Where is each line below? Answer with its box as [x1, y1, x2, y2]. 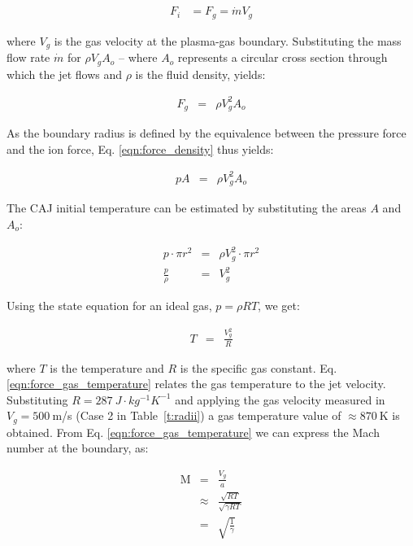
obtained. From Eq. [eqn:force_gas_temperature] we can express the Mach [7, 423, 380, 440]
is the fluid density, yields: [135, 65, 266, 82]
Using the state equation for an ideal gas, [7, 296, 212, 313]
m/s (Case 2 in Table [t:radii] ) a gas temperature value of [52, 407, 341, 424]
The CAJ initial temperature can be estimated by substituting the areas [7, 199, 367, 216]
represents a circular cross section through [177, 49, 388, 66]
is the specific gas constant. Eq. [180, 359, 337, 376]
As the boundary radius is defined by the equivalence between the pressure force [7, 124, 406, 142]
